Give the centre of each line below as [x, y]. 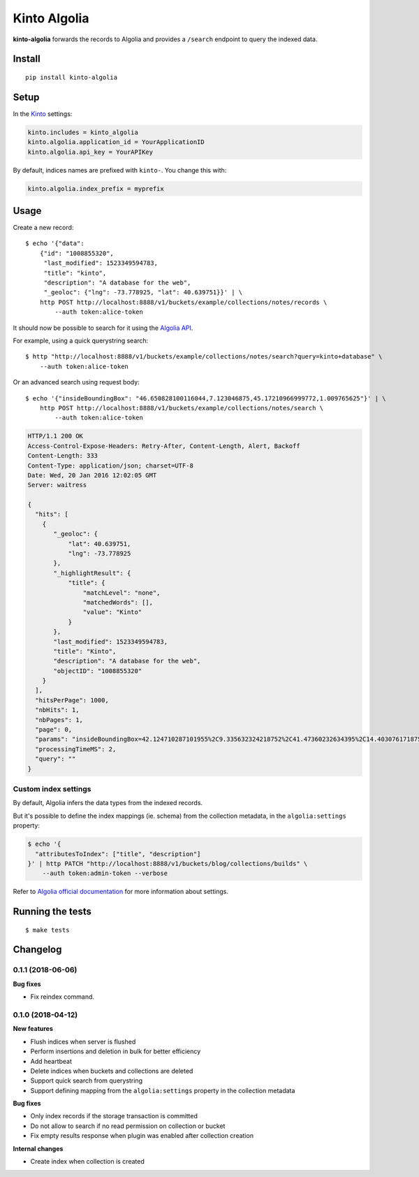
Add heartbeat [51, 1061]
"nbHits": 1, [57, 710]
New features [33, 1029]
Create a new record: [43, 228]
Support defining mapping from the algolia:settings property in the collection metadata [163, 1090]
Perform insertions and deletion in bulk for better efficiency [116, 1051]
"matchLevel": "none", [122, 593]
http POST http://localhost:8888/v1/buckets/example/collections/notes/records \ [183, 302]
